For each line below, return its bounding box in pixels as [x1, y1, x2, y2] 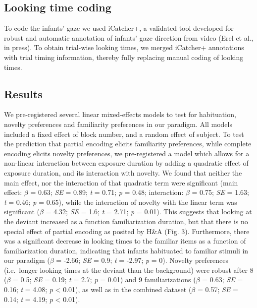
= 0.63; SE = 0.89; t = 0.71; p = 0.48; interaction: [30, 187, 184, 197]
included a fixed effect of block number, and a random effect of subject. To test [4, 128, 244, 139]
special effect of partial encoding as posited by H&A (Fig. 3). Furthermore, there [4, 226, 250, 236]
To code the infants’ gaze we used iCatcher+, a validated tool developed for [4, 23, 234, 33]
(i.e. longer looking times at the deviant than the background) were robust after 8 [4, 264, 254, 275]
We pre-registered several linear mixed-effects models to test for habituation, [4, 109, 236, 120]
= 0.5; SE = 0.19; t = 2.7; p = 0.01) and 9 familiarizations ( [13, 274, 196, 285]
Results [4, 86, 43, 101]
